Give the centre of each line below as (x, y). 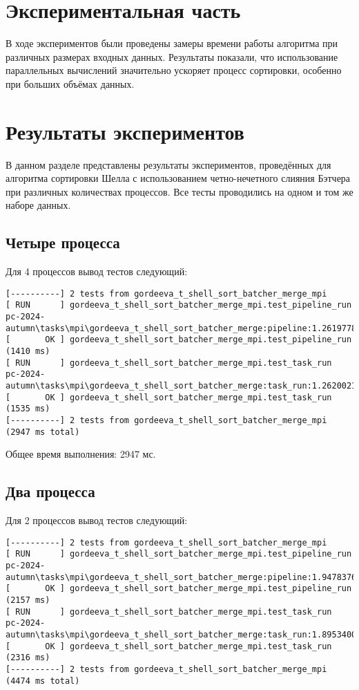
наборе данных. (38, 205)
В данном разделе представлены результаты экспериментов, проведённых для (168, 164)
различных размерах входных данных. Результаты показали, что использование (172, 56)
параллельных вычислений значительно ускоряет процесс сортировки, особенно (174, 70)
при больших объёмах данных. (70, 83)
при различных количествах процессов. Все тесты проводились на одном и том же (179, 191)
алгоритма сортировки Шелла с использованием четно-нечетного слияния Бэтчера (178, 178)
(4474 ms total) (43, 681)
